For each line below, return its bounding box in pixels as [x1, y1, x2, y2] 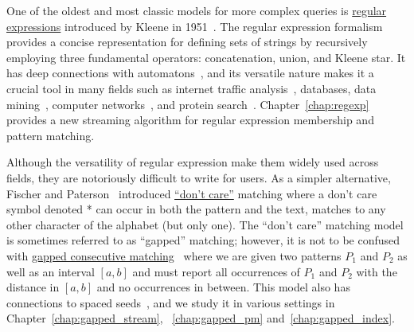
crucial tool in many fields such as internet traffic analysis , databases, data [6, 80, 377, 96]
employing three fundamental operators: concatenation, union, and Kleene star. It [6, 49, 406, 65]
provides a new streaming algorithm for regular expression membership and [6, 111, 374, 128]
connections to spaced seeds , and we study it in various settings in [6, 294, 335, 311]
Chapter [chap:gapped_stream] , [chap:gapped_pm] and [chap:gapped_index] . [6, 310, 395, 326]
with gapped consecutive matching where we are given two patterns [6, 247, 342, 264]
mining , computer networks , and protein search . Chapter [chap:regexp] [6, 96, 369, 112]
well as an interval [6, 263, 95, 279]
